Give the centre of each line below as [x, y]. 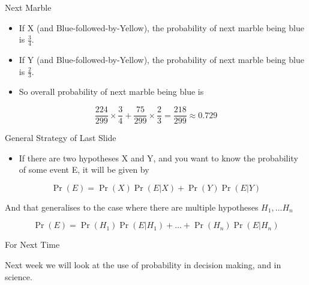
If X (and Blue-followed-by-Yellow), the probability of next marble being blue [161, 27]
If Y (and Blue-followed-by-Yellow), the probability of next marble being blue [161, 60]
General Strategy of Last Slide [61, 138]
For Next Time [32, 244]
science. [19, 276]
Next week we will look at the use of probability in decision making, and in [143, 265]
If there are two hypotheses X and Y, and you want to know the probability [158, 157]
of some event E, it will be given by [84, 169]
